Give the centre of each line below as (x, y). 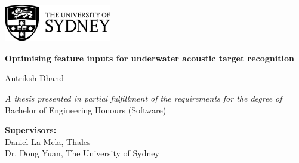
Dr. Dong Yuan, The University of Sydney (82, 153)
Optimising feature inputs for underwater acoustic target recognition (150, 58)
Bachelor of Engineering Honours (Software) (86, 110)
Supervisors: (31, 130)
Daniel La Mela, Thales (48, 141)
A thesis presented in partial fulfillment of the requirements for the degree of (144, 98)
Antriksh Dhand (35, 78)
